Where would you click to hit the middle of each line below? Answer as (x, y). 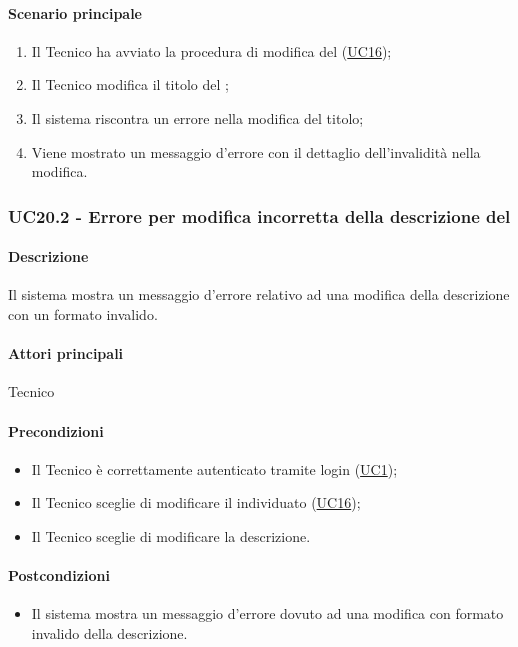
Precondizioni (56, 430)
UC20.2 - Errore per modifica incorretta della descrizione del (259, 215)
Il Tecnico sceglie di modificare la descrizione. (171, 535)
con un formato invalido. (83, 314)
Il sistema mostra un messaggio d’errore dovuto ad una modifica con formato (267, 613)
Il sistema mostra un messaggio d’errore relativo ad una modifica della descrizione (259, 294)
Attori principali (66, 353)
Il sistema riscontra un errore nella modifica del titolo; (197, 117)
